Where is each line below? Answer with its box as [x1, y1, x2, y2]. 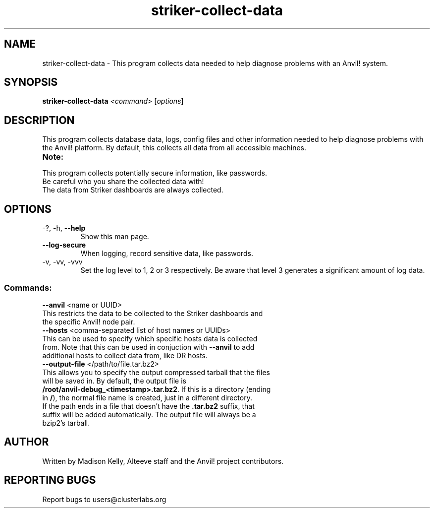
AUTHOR [4, 436, 49, 448]
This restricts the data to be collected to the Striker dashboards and [42, 309, 263, 318]
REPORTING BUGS [4, 474, 96, 487]
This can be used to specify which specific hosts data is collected [42, 334, 258, 343]
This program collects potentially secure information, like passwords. [42, 169, 268, 178]
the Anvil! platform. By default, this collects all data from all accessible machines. [42, 143, 307, 152]
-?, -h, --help [42, 224, 86, 233]
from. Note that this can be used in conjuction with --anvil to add [42, 342, 255, 351]
